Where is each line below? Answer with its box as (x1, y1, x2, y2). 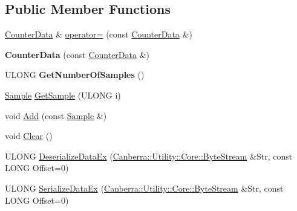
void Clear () (5, 129, 53, 142)
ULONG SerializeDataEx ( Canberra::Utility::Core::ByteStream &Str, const (5, 181, 284, 194)
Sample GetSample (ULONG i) (5, 88, 121, 101)
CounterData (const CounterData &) (5, 48, 149, 60)
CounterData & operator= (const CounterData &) (5, 28, 192, 41)
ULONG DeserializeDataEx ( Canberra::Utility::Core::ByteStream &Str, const (5, 149, 293, 162)
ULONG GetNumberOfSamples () (5, 68, 145, 81)
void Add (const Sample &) (5, 109, 107, 122)
